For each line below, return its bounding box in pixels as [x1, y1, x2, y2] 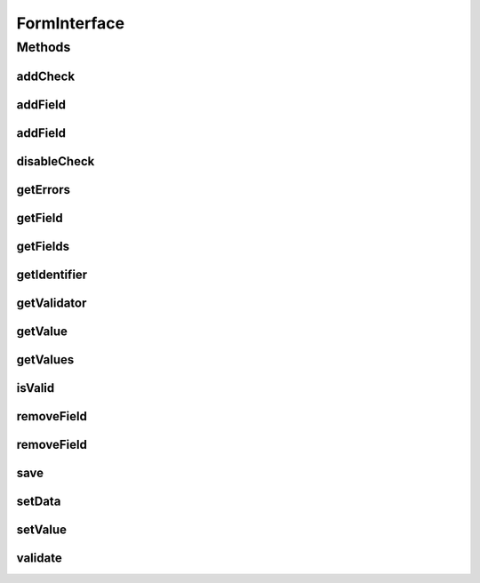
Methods [16, 39, 71, 55]
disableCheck [16, 154, 95, 169]
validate [16, 550, 62, 565]
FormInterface [16, 13, 124, 33]
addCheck [16, 68, 76, 84]
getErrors [16, 182, 71, 197]
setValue [16, 522, 67, 537]
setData [16, 493, 61, 508]
